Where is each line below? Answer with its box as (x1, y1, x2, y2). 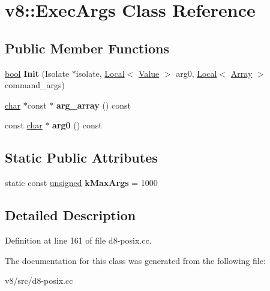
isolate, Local (76, 67, 125, 79)
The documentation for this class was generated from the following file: (5, 254, 266, 266)
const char (5, 119, 43, 131)
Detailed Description (5, 206, 136, 224)
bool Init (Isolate (5, 67, 70, 79)
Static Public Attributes (5, 148, 158, 167)
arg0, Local (176, 67, 217, 79)
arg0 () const (52, 119, 102, 131)
